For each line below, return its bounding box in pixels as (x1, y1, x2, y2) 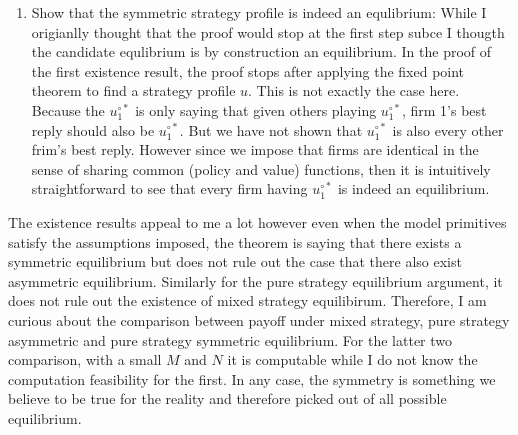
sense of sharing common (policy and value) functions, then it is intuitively (31, 158, 491, 179)
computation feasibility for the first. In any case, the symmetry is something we (8, 368, 496, 389)
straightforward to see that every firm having (31, 178, 308, 199)
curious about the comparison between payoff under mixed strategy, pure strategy (8, 309, 510, 330)
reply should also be (31, 119, 155, 140)
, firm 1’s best (401, 99, 487, 120)
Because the (31, 99, 105, 120)
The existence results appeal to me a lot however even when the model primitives (8, 211, 507, 232)
